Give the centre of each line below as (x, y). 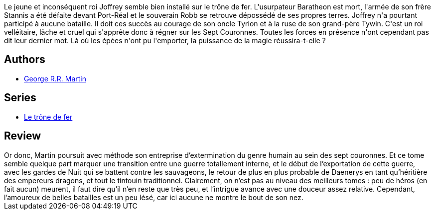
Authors (25, 60)
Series (20, 98)
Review (23, 136)
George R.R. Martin (55, 78)
